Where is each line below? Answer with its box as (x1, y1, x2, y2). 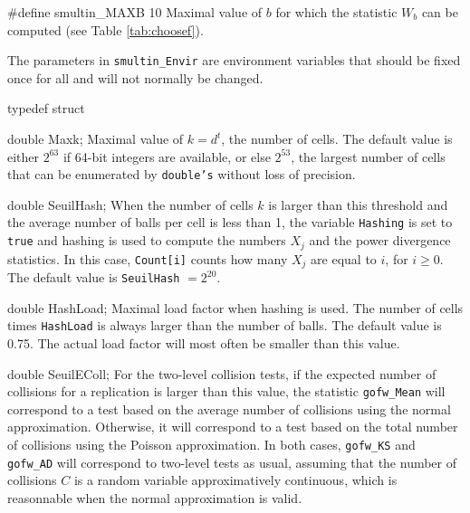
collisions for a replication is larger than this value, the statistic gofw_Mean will (7, 382, 446, 401)
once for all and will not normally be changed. (7, 68, 264, 87)
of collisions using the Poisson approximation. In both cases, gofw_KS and (7, 434, 416, 453)
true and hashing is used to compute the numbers (7, 231, 286, 250)
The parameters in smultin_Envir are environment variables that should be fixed (7, 51, 461, 70)
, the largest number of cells (291, 147, 446, 166)
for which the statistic (275, 3, 398, 21)
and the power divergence (309, 231, 451, 250)
